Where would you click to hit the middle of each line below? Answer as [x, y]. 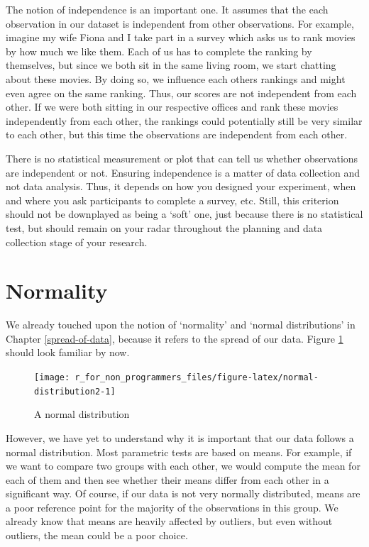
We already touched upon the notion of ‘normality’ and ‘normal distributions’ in [181, 325]
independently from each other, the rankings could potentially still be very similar [184, 120]
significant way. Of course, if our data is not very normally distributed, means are [183, 493]
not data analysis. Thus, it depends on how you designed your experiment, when [181, 186]
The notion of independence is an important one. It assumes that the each [167, 9]
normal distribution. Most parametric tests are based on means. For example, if [179, 452]
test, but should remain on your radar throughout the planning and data [164, 227]
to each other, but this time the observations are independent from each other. [177, 134]
